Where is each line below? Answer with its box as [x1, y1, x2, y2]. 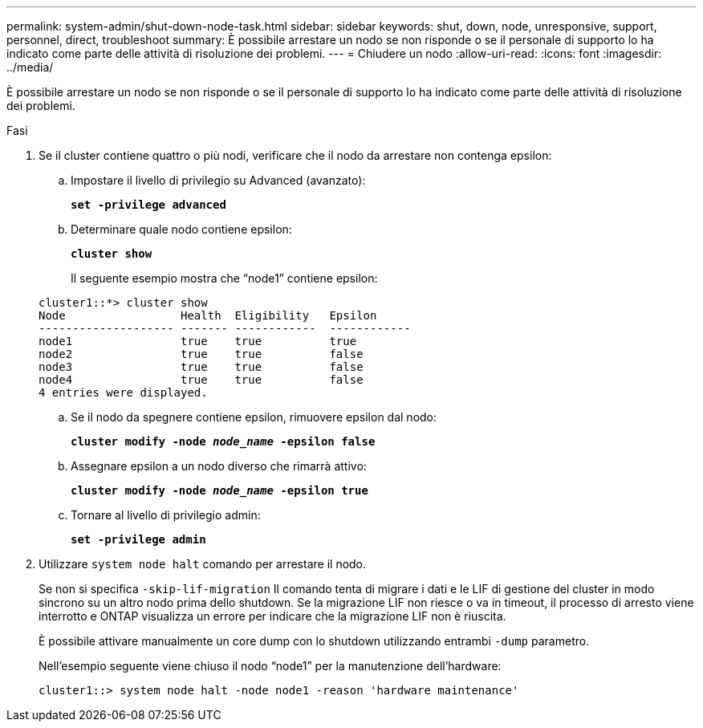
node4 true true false [39, 373, 364, 386]
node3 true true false [39, 360, 364, 373]
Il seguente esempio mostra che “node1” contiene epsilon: [71, 271, 378, 285]
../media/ [6, 60, 54, 74]
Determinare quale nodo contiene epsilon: [71, 222, 292, 236]
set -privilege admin [71, 533, 206, 546]
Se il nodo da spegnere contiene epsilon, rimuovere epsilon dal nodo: [71, 410, 437, 424]
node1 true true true [39, 335, 357, 348]
